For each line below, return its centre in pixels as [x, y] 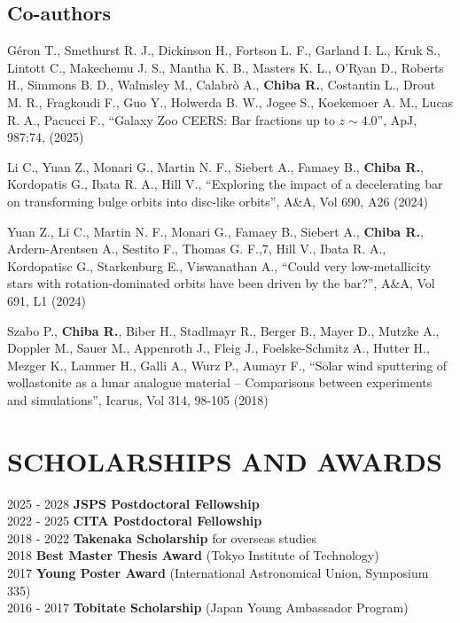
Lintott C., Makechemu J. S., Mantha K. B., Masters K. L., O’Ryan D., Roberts [226, 67]
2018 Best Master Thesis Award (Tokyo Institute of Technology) [193, 555]
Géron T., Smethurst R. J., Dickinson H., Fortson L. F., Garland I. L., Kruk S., [224, 50]
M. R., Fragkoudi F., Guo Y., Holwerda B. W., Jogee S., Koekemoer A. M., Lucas [230, 101]
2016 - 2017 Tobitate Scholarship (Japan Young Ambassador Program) [208, 607]
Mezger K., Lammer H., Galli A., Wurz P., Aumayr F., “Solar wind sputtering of [227, 365]
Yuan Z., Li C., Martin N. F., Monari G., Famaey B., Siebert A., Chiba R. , [216, 231]
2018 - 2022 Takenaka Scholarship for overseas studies [162, 537]
